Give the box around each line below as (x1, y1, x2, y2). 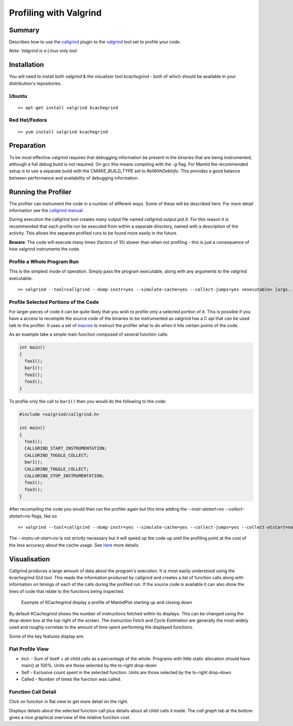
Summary (9, 26, 40, 34)
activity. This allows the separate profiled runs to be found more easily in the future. (9, 230, 178, 236)
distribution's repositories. (9, 80, 62, 86)
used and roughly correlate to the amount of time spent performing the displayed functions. (9, 624, 194, 630)
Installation (9, 61, 44, 69)
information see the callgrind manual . (9, 208, 84, 213)
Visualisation (9, 555, 50, 563)
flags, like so (31, 513, 57, 519)
